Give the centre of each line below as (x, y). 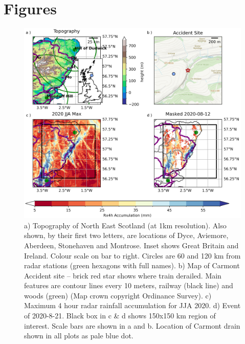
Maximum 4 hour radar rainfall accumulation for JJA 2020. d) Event (132, 305)
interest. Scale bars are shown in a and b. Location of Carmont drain (132, 325)
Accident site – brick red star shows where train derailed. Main (123, 275)
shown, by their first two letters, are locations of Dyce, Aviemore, (126, 235)
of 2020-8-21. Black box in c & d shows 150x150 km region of (120, 316)
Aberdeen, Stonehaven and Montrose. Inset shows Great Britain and (131, 245)
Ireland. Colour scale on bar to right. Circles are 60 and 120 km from (132, 255)
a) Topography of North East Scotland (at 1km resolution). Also (125, 225)
